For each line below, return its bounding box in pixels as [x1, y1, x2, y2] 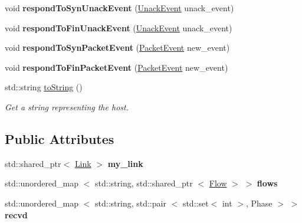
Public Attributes [5, 129, 114, 147]
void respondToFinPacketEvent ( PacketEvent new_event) [5, 61, 228, 73]
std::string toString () [5, 81, 83, 93]
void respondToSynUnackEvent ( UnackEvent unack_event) [5, 2, 234, 14]
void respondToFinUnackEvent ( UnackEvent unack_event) [5, 21, 232, 34]
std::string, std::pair [95, 196, 166, 209]
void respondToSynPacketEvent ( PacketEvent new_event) [5, 41, 230, 54]
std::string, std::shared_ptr [95, 177, 193, 189]
